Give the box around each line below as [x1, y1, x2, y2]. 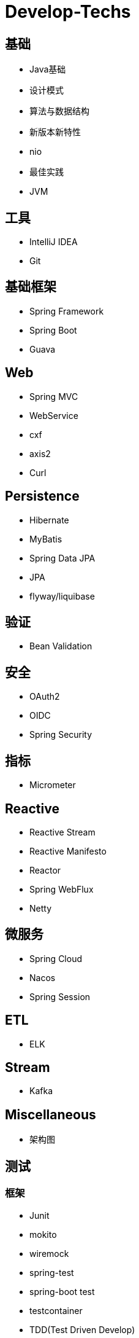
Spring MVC [29, 391, 78, 402]
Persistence [5, 488, 80, 504]
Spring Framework [29, 305, 104, 316]
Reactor [29, 864, 61, 875]
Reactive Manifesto [29, 845, 107, 856]
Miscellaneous [5, 1106, 96, 1122]
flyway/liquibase [29, 590, 95, 601]
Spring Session [29, 991, 91, 1002]
